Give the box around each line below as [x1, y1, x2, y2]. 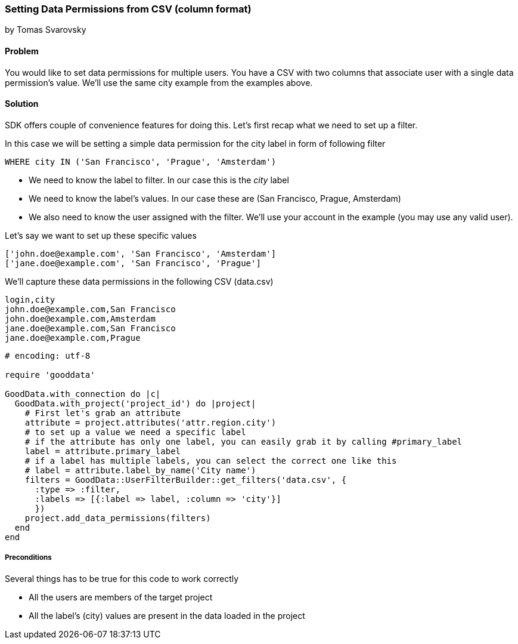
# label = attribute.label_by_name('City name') [24, 465, 256, 475]
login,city [5, 294, 55, 304]
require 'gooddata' [5, 369, 95, 380]
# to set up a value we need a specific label [24, 427, 246, 437]
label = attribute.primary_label [24, 446, 181, 456]
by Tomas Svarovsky [5, 24, 86, 35]
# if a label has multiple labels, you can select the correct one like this [24, 455, 397, 466]
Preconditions [5, 553, 52, 562]
